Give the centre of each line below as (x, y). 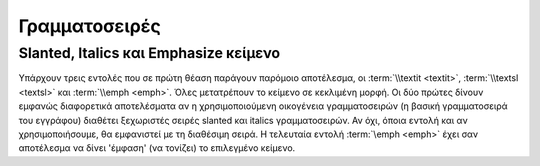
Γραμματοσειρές (90, 26)
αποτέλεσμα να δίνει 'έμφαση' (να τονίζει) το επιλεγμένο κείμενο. (157, 148)
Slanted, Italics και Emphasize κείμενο (149, 53)
